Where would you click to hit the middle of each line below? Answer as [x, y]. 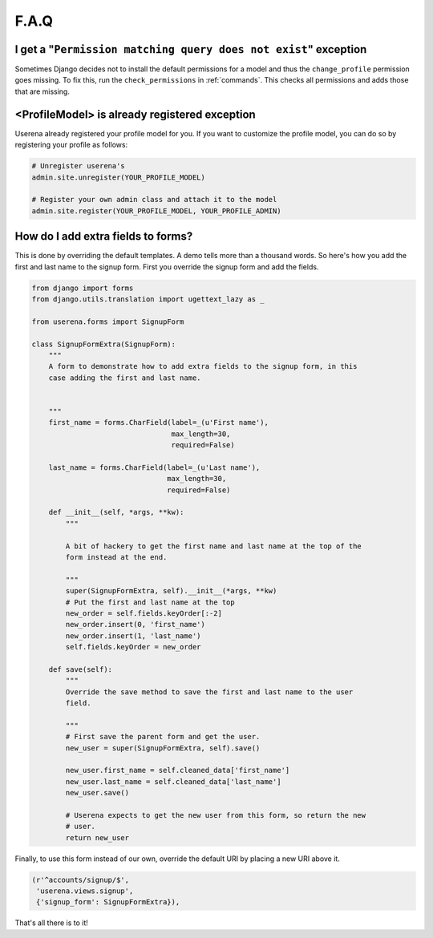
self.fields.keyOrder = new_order [133, 647]
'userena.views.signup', [85, 891]
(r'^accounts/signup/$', [81, 879]
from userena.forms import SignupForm [108, 321]
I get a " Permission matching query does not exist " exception [191, 49]
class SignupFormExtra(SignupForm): [104, 344]
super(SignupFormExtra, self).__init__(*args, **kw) [171, 591]
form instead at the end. [116, 557]
